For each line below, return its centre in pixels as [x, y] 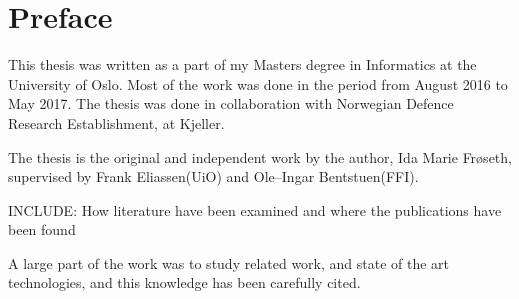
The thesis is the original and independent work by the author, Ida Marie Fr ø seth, [260, 156]
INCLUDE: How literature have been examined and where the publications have [255, 209]
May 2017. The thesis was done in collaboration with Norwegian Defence [231, 103]
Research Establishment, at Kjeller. [116, 122]
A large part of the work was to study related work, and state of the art [229, 262]
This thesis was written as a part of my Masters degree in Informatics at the [242, 64]
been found [42, 229]
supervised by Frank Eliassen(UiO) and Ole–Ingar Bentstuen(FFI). [213, 176]
